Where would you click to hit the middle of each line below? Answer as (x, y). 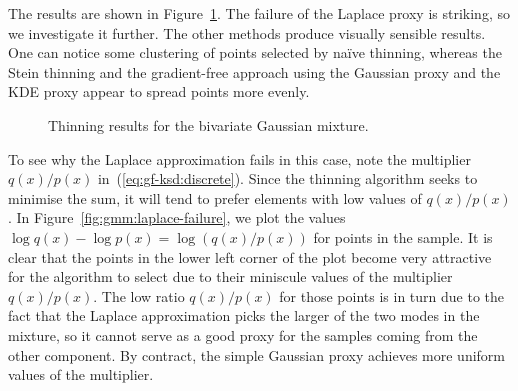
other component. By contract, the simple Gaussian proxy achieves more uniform (256, 354)
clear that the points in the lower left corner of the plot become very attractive (250, 256)
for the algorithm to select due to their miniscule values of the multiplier (230, 276)
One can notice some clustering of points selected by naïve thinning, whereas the (255, 52)
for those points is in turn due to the (392, 295)
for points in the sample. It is (403, 236)
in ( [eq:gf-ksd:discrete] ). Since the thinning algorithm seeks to (287, 178)
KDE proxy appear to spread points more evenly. (159, 91)
